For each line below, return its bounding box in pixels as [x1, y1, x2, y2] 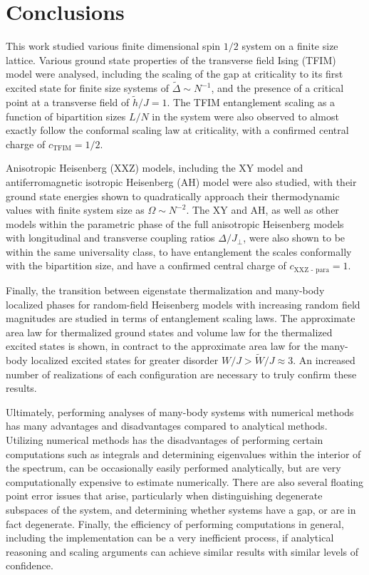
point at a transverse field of [6, 94, 130, 109]
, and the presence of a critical [211, 81, 344, 95]
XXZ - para [293, 266, 330, 274]
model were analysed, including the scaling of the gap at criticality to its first [6, 66, 343, 81]
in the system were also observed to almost [152, 108, 339, 123]
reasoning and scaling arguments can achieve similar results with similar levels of [6, 544, 359, 559]
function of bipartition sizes [6, 108, 126, 123]
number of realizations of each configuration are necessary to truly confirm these [6, 366, 357, 381]
